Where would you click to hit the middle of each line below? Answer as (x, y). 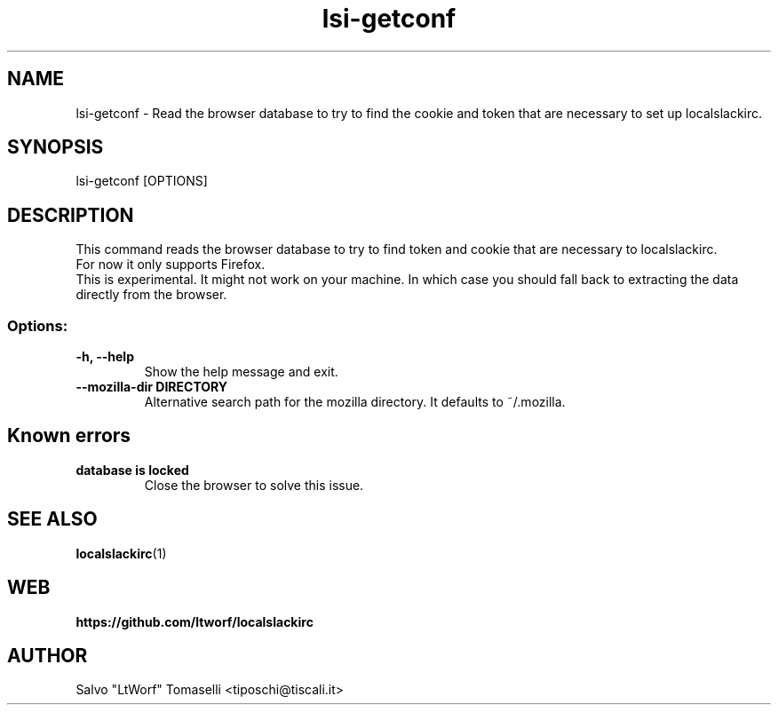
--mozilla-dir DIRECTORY (152, 387)
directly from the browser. (151, 295)
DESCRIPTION (71, 215)
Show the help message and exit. (241, 372)
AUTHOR (48, 655)
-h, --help (105, 357)
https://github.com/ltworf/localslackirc (194, 621)
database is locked (132, 470)
